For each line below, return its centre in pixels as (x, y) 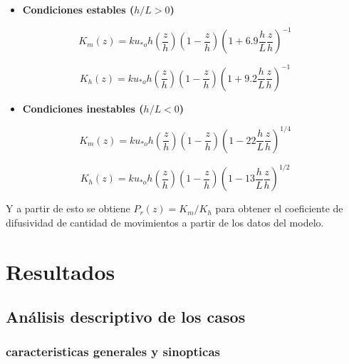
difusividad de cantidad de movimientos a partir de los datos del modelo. (165, 222)
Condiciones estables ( (78, 9)
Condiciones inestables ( (83, 108)
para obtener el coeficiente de (279, 208)
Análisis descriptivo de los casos (126, 317)
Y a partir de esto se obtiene (68, 208)
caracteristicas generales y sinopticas (113, 352)
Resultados (61, 271)
